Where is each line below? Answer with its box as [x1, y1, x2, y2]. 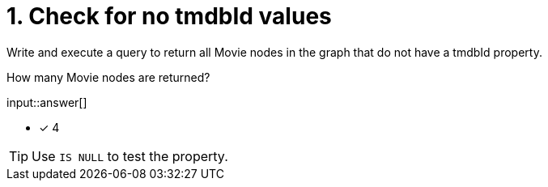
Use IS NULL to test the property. [32, 147, 228, 164]
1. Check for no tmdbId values [6, 2, 332, 30]
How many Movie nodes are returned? [6, 70, 210, 84]
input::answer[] [6, 95, 87, 109]
